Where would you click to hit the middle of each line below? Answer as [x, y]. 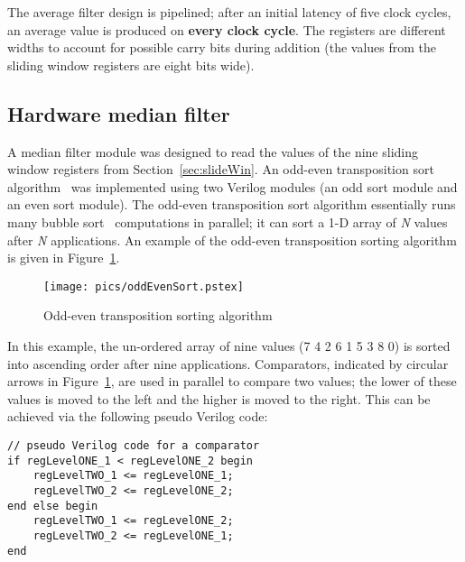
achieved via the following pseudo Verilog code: [138, 416]
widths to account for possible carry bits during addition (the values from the [222, 47]
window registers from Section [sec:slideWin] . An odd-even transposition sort [221, 169]
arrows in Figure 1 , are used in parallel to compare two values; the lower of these [232, 381]
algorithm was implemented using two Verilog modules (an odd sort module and [232, 186]
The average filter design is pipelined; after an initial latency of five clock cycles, [229, 12]
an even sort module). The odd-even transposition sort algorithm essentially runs [232, 204]
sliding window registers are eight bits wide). [131, 64]
